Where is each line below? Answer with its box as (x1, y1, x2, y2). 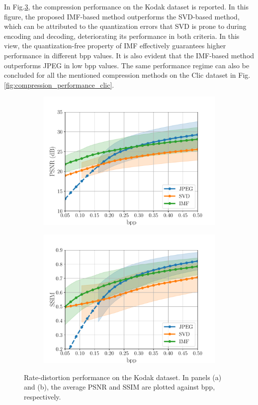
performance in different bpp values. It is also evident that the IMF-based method (4, 50, 255, 60)
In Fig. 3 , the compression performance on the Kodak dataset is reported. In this (4, 1, 249, 11)
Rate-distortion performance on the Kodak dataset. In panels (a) (24, 372, 222, 382)
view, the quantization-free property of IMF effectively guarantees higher (4, 40, 226, 51)
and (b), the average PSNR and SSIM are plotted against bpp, (24, 382, 215, 392)
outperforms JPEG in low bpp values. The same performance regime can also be (4, 60, 250, 70)
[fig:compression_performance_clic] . (4, 79, 114, 90)
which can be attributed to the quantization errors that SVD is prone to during (4, 21, 247, 31)
